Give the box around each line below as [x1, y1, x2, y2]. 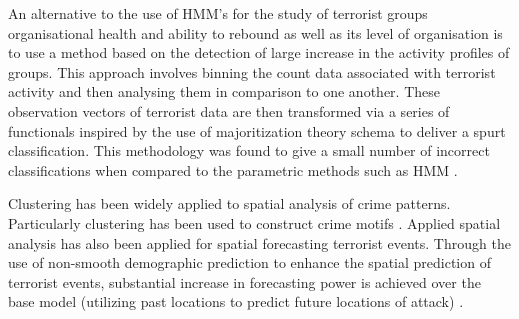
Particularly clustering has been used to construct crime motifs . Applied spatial [8, 212, 501, 233]
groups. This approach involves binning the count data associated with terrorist [8, 61, 496, 82]
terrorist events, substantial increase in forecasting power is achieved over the [8, 271, 481, 292]
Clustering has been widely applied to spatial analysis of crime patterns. [8, 193, 451, 214]
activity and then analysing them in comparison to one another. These [8, 81, 440, 102]
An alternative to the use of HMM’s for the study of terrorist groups [8, 3, 428, 23]
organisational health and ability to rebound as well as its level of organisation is [8, 22, 503, 43]
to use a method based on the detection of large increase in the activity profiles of [8, 42, 510, 63]
